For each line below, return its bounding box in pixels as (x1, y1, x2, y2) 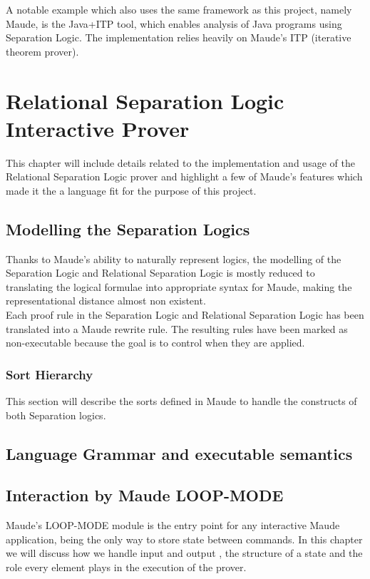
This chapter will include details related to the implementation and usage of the (6, 155, 355, 170)
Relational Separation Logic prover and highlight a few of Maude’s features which (6, 169, 363, 184)
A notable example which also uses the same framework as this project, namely (6, 2, 352, 16)
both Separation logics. (6, 407, 106, 422)
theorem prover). (6, 43, 79, 58)
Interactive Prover (6, 113, 190, 143)
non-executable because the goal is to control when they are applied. (6, 335, 305, 350)
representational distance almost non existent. (6, 293, 206, 308)
